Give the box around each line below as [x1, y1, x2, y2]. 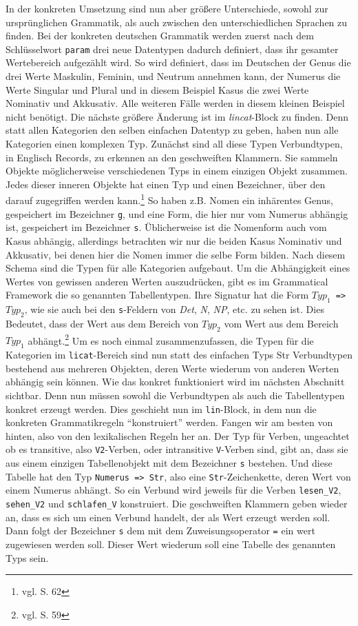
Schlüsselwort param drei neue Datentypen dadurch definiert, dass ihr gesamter [6, 41, 339, 56]
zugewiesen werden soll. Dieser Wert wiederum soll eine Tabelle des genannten [6, 536, 336, 551]
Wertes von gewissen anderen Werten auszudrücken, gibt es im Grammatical [6, 274, 328, 288]
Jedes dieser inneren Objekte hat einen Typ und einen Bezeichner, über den [6, 176, 326, 191]
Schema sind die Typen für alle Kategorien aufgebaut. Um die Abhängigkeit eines [6, 261, 350, 275]
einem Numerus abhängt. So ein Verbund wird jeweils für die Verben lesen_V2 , [6, 483, 341, 497]
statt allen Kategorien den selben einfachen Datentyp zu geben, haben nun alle [6, 123, 339, 137]
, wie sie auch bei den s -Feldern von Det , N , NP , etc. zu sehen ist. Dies [24, 302, 324, 316]
